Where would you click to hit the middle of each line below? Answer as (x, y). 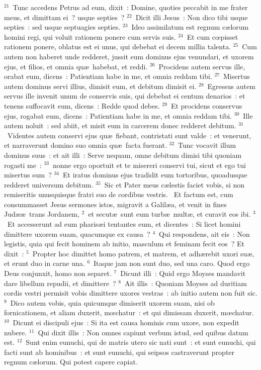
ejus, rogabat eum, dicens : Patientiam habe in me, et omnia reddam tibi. (118, 115)
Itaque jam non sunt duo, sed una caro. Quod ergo (172, 263)
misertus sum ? (28, 175)
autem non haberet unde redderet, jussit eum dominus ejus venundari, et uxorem (129, 56)
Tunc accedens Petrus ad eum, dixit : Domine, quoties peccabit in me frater (130, 7)
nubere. (16, 332)
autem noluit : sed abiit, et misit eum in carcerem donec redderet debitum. (120, 125)
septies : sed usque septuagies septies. (62, 27)
